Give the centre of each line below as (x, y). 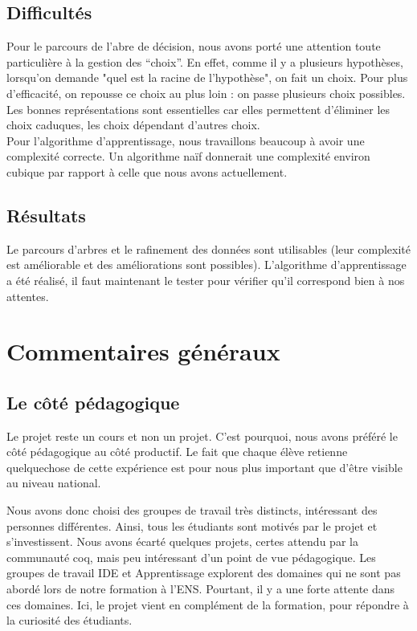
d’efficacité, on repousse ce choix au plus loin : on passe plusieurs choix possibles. (206, 93)
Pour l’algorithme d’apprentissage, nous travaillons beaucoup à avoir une (186, 140)
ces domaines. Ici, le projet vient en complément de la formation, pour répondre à (208, 604)
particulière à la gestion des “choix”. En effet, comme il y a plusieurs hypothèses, (205, 61)
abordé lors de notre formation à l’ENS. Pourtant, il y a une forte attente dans (201, 589)
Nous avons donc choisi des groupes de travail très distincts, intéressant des (192, 510)
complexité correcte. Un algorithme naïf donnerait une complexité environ (188, 156)
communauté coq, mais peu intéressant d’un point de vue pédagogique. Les (191, 557)
